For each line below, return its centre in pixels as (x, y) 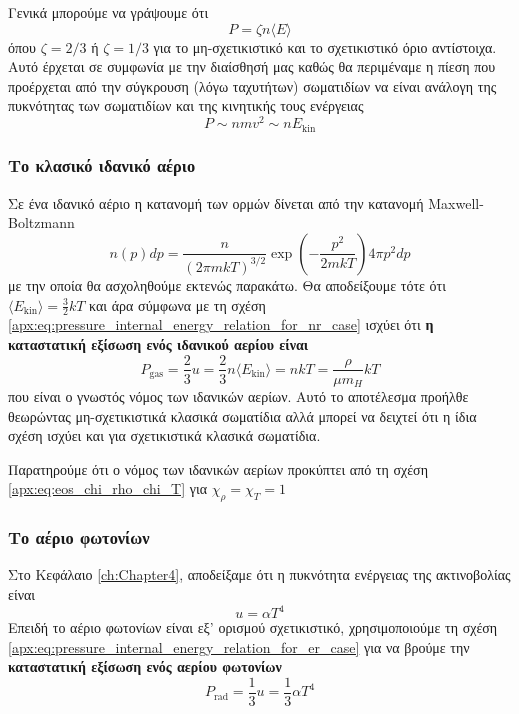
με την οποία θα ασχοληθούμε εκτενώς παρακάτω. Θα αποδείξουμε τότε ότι (227, 284)
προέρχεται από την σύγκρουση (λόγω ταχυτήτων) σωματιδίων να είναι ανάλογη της (252, 85)
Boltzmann (41, 222)
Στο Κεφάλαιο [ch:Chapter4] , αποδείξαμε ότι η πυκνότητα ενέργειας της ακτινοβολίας (259, 574)
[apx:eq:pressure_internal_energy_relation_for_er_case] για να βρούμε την (239, 646)
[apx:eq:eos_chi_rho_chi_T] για (108, 488)
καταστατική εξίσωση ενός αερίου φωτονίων (145, 666)
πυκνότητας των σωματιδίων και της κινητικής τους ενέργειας (186, 105)
